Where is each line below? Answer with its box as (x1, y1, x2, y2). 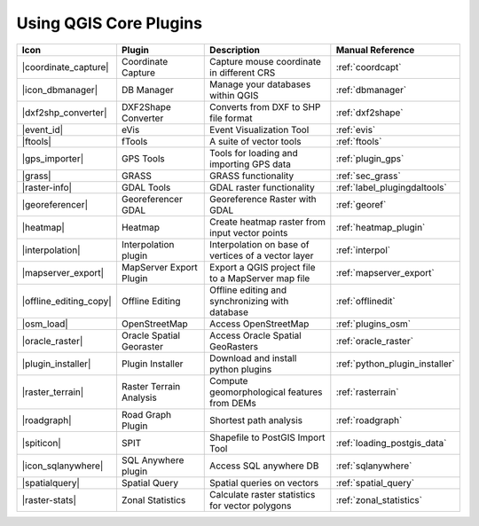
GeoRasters (209, 340, 259, 352)
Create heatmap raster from (209, 216, 326, 228)
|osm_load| (21, 318, 68, 330)
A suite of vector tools (209, 135, 302, 147)
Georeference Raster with (209, 192, 317, 205)
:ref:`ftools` (335, 135, 382, 147)
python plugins (209, 363, 272, 375)
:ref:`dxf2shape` (335, 106, 404, 119)
